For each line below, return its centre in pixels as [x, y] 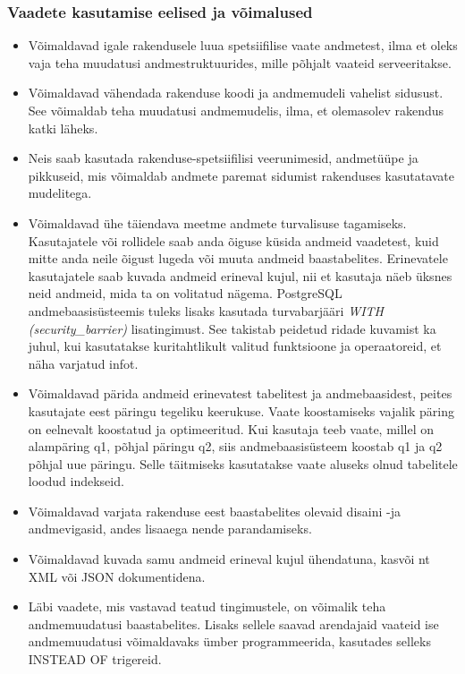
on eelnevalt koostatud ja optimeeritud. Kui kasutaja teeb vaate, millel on [231, 428]
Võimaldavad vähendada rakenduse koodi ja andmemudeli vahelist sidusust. [236, 93]
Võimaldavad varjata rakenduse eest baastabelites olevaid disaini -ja [214, 511]
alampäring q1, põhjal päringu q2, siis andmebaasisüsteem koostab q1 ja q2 [235, 446]
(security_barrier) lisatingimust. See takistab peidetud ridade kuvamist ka [232, 328]
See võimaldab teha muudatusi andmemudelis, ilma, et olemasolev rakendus [236, 110]
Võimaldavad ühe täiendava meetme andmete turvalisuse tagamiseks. [217, 222]
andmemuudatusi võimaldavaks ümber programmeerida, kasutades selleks [229, 641]
